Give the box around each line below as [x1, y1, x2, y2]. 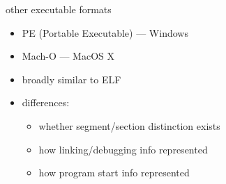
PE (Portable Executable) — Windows [22, 25, 188, 40]
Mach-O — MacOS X [22, 49, 115, 63]
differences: [22, 95, 70, 110]
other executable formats [6, 2, 112, 16]
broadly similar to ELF [22, 72, 121, 86]
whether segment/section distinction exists [38, 118, 220, 133]
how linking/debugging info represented [38, 142, 208, 156]
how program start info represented [38, 165, 190, 180]
